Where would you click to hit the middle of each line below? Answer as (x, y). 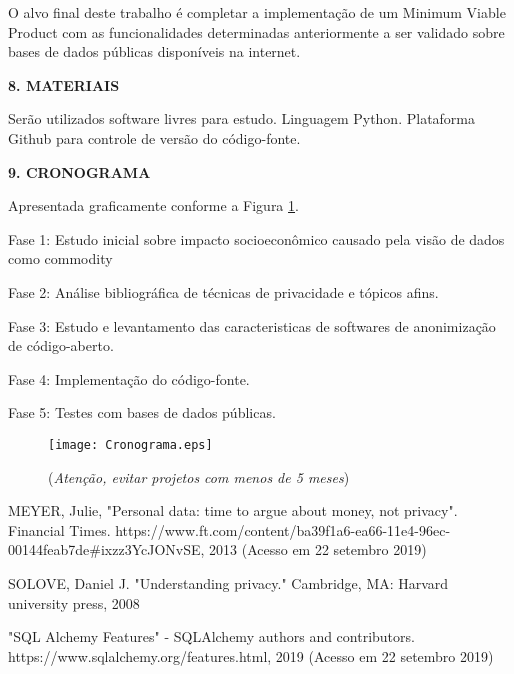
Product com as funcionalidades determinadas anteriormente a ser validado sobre (256, 31)
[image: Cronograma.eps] (130, 444)
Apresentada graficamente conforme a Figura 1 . (153, 205)
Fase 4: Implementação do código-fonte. (129, 378)
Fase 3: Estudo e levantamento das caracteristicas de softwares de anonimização (252, 325)
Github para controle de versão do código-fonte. (154, 137)
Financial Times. (59, 529)
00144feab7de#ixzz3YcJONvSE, (106, 549)
